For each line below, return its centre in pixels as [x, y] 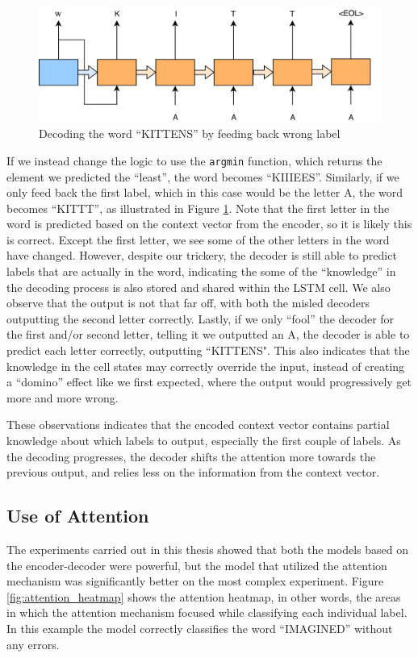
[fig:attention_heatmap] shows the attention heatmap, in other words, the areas [204, 596]
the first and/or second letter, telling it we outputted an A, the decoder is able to [208, 334]
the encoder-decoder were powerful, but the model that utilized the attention [197, 565]
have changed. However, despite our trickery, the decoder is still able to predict [202, 255]
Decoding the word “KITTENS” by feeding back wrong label [190, 133]
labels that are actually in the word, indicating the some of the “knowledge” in [201, 271]
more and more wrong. [63, 397]
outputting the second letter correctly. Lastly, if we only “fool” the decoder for [201, 318]
